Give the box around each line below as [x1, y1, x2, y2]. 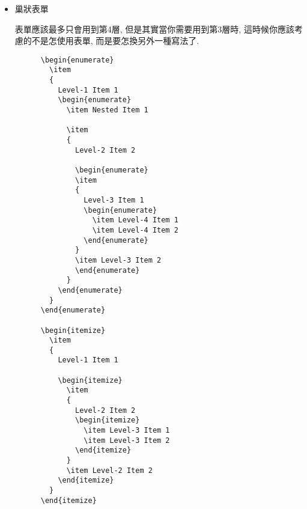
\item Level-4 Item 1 [92, 216, 178, 225]
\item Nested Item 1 [66, 106, 148, 115]
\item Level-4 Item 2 [92, 225, 178, 234]
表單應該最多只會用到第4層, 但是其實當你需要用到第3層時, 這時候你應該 [14, 22, 294, 35]
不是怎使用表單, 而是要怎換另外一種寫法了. [31, 34, 199, 47]
